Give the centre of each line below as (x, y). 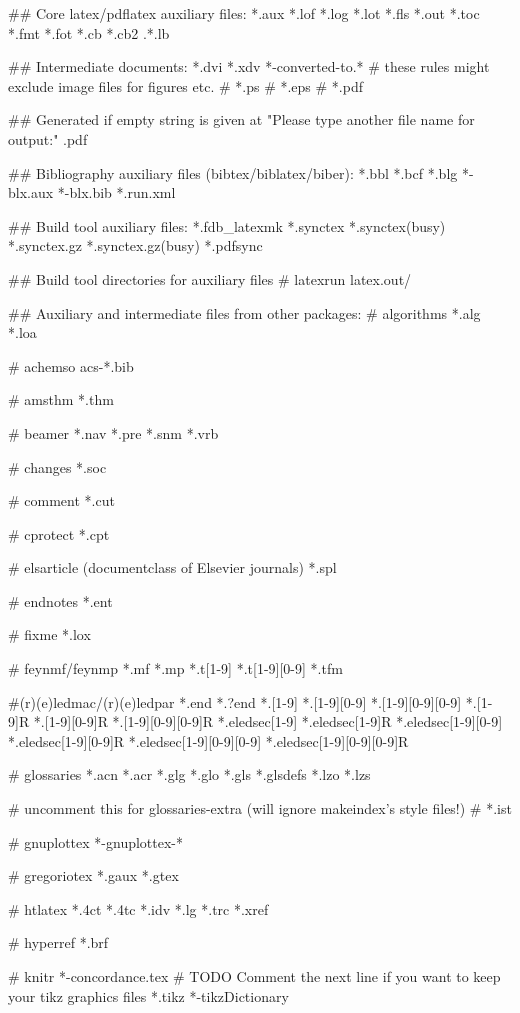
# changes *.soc (57, 466)
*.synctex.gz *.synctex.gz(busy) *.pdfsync (135, 245)
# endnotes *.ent (60, 600)
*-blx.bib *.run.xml (116, 192)
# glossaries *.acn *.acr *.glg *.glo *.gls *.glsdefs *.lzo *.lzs (189, 774)
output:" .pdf (48, 138)
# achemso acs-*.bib (71, 365)
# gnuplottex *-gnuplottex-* (96, 841)
